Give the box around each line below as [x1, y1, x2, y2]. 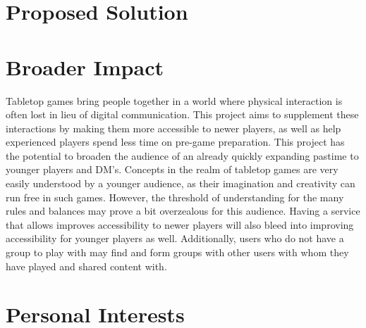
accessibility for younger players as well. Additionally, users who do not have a [6, 231, 344, 246]
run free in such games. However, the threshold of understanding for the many [6, 189, 344, 204]
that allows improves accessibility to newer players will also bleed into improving [6, 217, 354, 232]
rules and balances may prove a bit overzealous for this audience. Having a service [6, 203, 360, 218]
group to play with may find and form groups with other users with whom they [6, 245, 349, 260]
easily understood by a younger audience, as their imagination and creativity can [6, 176, 355, 191]
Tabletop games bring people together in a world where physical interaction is [6, 93, 343, 108]
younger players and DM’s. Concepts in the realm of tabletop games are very [6, 162, 338, 177]
